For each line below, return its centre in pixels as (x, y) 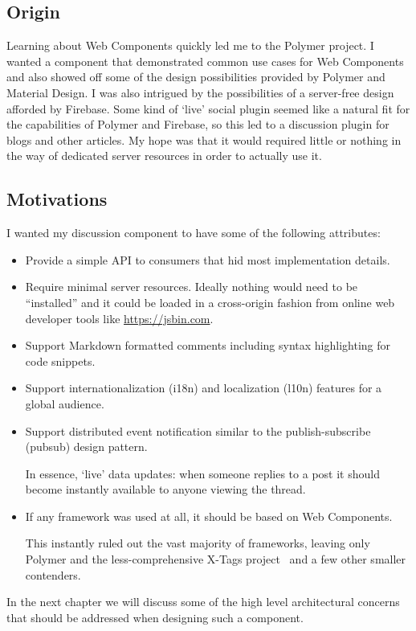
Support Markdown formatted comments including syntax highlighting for (208, 345)
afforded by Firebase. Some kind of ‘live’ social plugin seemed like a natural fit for (208, 108)
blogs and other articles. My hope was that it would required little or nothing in (204, 139)
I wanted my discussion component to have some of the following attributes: (194, 233)
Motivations (57, 199)
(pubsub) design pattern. (86, 447)
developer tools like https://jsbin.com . (119, 318)
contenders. (53, 574)
